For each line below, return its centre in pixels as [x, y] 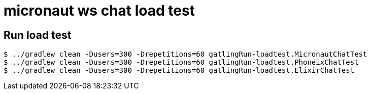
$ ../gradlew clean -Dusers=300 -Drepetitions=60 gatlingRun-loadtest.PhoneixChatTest [181, 62]
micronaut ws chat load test [99, 11]
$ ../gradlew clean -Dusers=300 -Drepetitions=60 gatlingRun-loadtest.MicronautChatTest [185, 54]
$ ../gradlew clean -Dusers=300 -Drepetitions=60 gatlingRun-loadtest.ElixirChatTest [179, 70]
